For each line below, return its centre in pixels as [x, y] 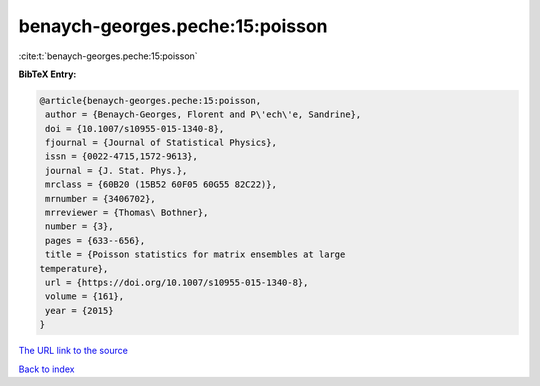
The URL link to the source [73, 351]
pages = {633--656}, [95, 240]
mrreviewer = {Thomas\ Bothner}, [127, 213]
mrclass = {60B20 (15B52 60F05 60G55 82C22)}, [161, 184]
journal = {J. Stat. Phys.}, [116, 170]
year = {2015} [79, 310]
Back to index [46, 369]
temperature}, [74, 268]
